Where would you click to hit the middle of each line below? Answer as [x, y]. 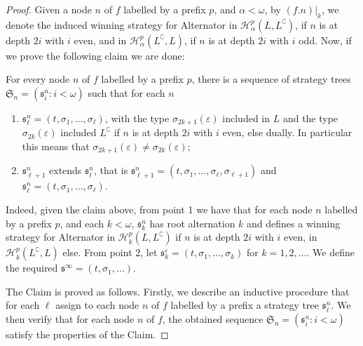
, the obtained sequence [213, 319]
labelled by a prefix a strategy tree [245, 305]
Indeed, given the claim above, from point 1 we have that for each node [159, 209]
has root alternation [192, 223]
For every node [38, 79]
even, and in [100, 40]
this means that [56, 146]
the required [32, 268]
